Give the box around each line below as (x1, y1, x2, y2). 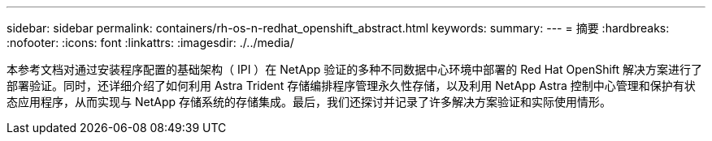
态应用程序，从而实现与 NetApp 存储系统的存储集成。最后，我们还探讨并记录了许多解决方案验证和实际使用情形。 (7, 95, 611, 109)
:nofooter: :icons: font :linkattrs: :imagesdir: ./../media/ (7, 36, 294, 49)
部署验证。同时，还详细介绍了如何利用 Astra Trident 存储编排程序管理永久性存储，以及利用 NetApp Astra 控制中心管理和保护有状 (7, 79, 696, 92)
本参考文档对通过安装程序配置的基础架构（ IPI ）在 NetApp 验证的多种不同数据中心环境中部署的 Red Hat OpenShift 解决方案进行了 (7, 62, 703, 76)
